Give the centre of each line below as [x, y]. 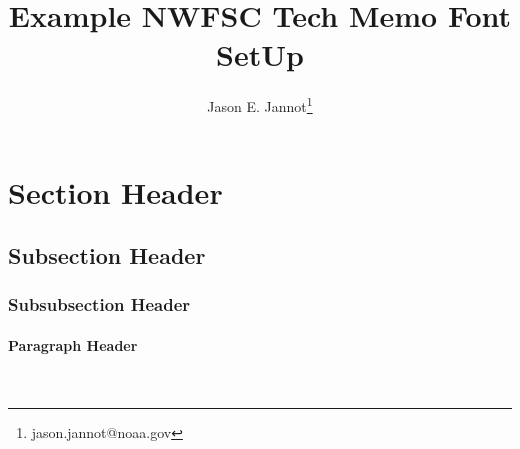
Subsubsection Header [99, 304]
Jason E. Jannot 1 [260, 104]
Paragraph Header [73, 344]
